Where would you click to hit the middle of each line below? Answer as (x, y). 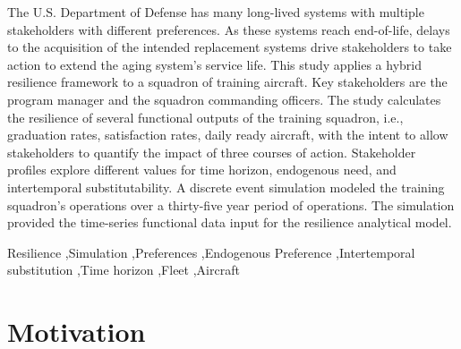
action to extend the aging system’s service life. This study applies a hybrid (214, 64)
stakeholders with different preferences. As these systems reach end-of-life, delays (229, 29)
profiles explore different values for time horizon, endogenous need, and (202, 170)
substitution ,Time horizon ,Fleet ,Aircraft (124, 270)
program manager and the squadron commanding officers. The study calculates (224, 99)
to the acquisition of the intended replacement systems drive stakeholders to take (230, 47)
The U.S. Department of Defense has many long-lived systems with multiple (216, 12)
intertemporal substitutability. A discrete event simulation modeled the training (226, 187)
